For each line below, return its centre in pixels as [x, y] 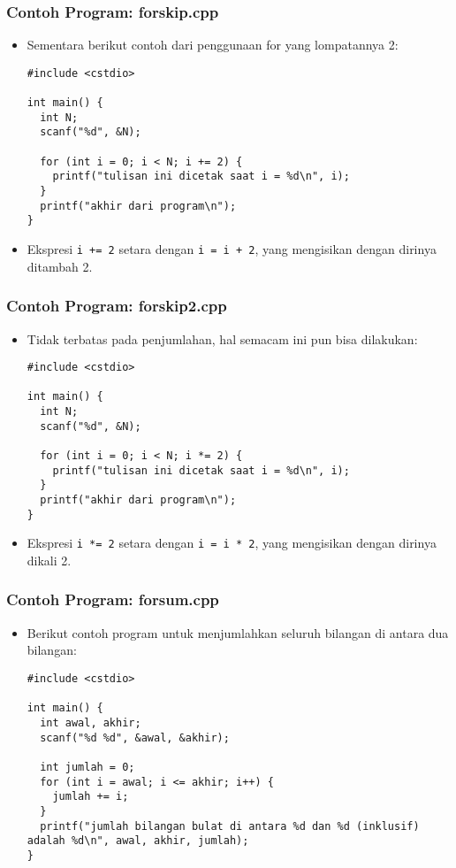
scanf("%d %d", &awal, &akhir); [135, 737]
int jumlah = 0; [87, 767]
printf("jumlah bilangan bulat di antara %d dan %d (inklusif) [230, 826]
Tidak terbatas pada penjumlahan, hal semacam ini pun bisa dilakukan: [222, 338]
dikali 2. [49, 560]
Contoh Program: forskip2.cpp [117, 306]
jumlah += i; [91, 797]
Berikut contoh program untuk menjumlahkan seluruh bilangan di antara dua [238, 632]
